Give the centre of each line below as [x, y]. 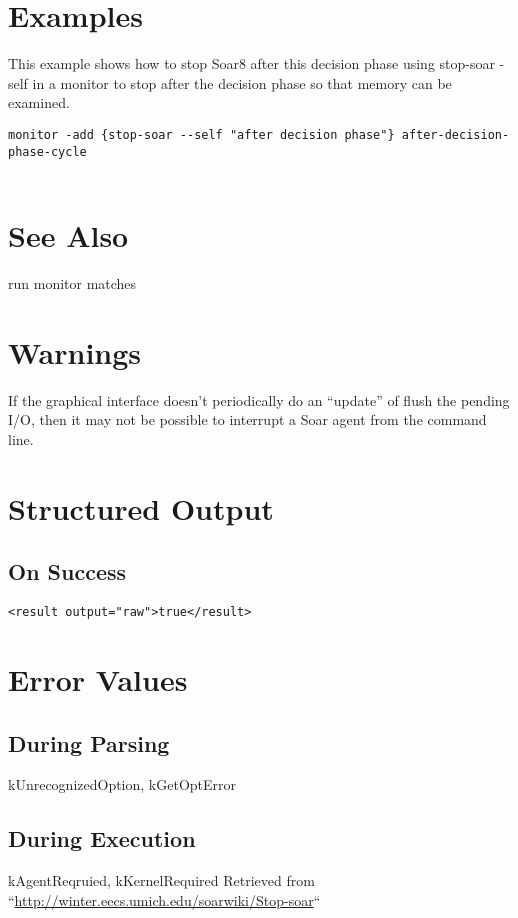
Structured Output [141, 507]
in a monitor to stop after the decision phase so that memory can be [242, 82]
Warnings [75, 351]
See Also [68, 235]
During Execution [102, 838]
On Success [67, 571]
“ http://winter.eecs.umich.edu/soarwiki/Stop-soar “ [164, 899]
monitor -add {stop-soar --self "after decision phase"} [201, 134]
